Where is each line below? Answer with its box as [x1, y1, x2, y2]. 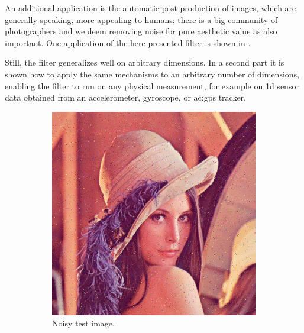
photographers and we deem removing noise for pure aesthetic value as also [5, 25, 277, 37]
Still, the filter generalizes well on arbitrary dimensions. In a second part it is [5, 56, 284, 69]
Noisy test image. [52, 317, 115, 329]
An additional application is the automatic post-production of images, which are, [5, 2, 299, 14]
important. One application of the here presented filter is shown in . [5, 36, 251, 49]
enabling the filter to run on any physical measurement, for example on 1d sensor [5, 79, 299, 92]
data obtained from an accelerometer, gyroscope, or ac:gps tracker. [5, 91, 246, 104]
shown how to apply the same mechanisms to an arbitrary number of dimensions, [5, 67, 299, 80]
